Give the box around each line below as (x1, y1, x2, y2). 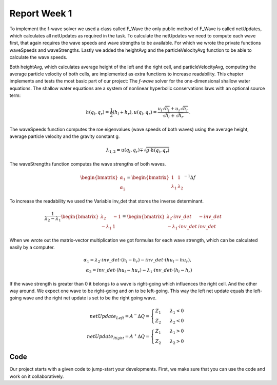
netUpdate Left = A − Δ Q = (90, 312, 150, 320)
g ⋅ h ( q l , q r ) (146, 148, 170, 154)
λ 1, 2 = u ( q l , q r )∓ (106, 147, 144, 154)
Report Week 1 (9, 8, 72, 19)
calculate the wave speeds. (9, 54, 68, 60)
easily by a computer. (9, 244, 55, 251)
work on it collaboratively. (9, 373, 64, 379)
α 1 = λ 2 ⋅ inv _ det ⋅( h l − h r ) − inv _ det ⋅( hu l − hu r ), (83, 257, 192, 264)
